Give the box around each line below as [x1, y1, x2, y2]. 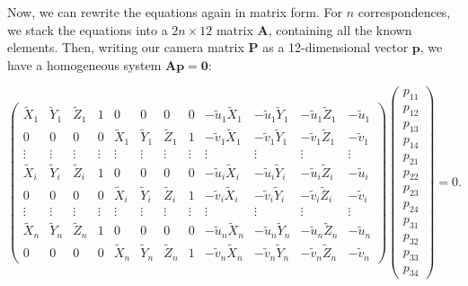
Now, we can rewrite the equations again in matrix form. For [7, 3, 343, 21]
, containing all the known [268, 20, 412, 39]
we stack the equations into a [7, 20, 168, 39]
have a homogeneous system [7, 55, 162, 74]
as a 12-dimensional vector [262, 38, 409, 57]
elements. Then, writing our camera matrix [7, 38, 244, 57]
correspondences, [358, 3, 451, 21]
